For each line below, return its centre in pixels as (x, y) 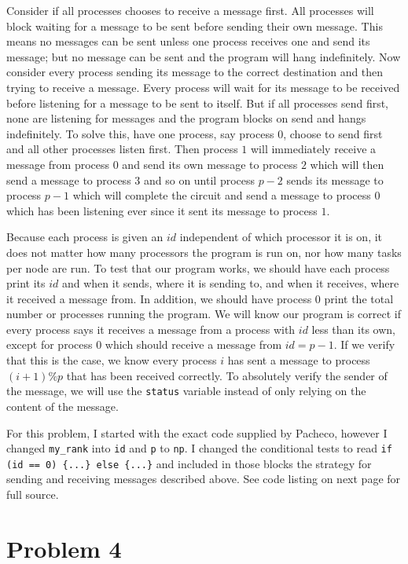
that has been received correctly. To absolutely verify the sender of (227, 375)
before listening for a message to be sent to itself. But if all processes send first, (198, 103)
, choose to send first (333, 133)
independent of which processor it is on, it (281, 237)
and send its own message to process (210, 164)
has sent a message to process (299, 360)
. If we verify (364, 344)
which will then (347, 164)
